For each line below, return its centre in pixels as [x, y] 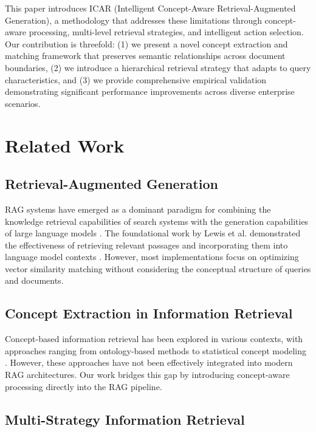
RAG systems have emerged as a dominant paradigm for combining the [138, 209]
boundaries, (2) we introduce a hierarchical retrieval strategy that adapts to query [158, 67]
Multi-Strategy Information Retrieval [125, 419]
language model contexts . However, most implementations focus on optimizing [152, 257]
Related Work [65, 145]
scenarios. [23, 103]
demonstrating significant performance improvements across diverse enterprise [150, 91]
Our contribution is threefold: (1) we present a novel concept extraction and [146, 43]
